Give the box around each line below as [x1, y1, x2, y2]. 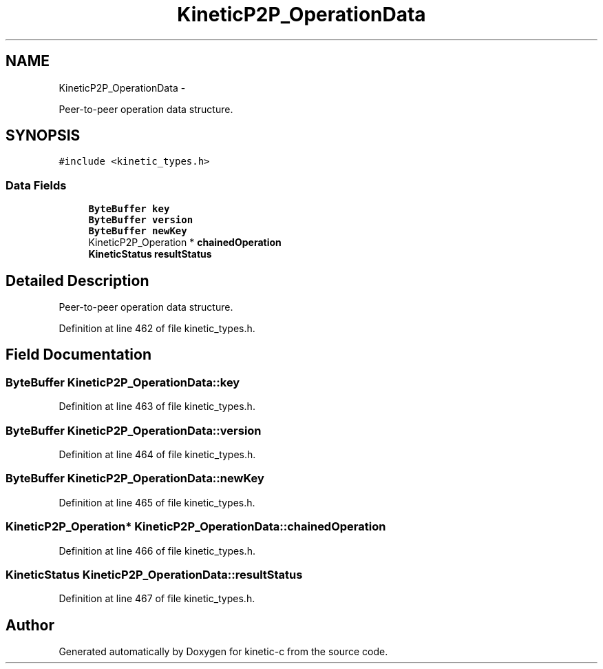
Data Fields [6, 178, 67, 192]
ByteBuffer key [88, 203, 170, 215]
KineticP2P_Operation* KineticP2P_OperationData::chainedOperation [6, 519, 386, 534]
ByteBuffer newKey [88, 225, 187, 237]
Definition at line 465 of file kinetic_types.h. [59, 496, 255, 508]
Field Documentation [6, 346, 151, 364]
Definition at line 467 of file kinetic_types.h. [59, 593, 255, 605]
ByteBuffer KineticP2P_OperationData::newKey [6, 471, 264, 486]
